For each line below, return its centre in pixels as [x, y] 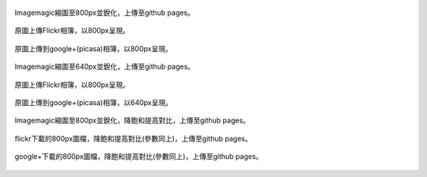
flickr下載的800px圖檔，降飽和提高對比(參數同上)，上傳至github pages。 [133, 138]
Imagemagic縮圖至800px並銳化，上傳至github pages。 [105, 13]
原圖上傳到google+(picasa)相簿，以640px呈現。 [94, 102]
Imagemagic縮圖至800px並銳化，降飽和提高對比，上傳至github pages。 [132, 121]
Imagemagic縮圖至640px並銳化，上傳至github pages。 [105, 66]
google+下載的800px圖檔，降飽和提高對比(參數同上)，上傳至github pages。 [139, 156]
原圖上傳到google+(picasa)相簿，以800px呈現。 [94, 48]
